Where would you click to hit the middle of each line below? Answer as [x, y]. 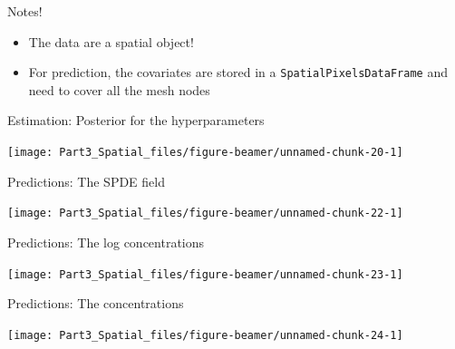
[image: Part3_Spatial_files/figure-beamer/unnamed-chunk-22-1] [205, 213]
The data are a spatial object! [111, 41]
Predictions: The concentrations [96, 303]
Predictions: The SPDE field [86, 181]
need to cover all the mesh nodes [119, 89]
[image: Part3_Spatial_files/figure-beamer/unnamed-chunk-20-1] [205, 153]
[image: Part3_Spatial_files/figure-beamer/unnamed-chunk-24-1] [205, 335]
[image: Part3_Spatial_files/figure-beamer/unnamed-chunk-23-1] [205, 274]
